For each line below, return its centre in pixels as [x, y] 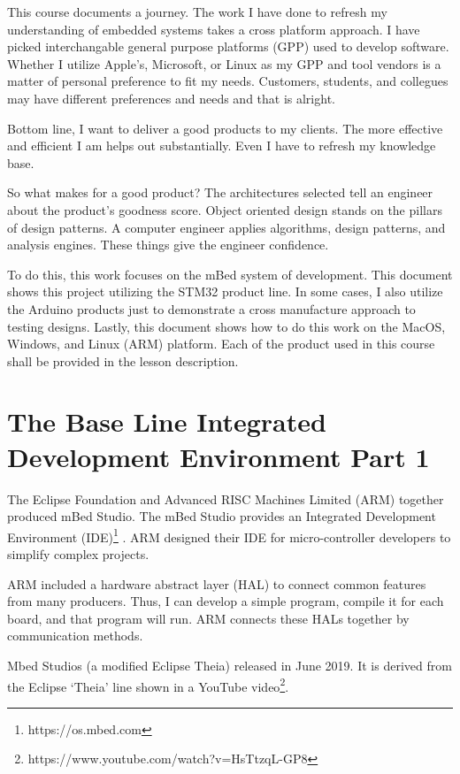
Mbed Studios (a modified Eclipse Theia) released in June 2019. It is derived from [230, 665]
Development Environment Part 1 [218, 456]
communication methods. [75, 636]
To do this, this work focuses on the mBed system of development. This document [230, 274]
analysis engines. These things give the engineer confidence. [168, 245]
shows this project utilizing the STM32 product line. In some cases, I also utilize [225, 291]
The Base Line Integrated [167, 421]
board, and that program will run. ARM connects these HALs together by [208, 618]
